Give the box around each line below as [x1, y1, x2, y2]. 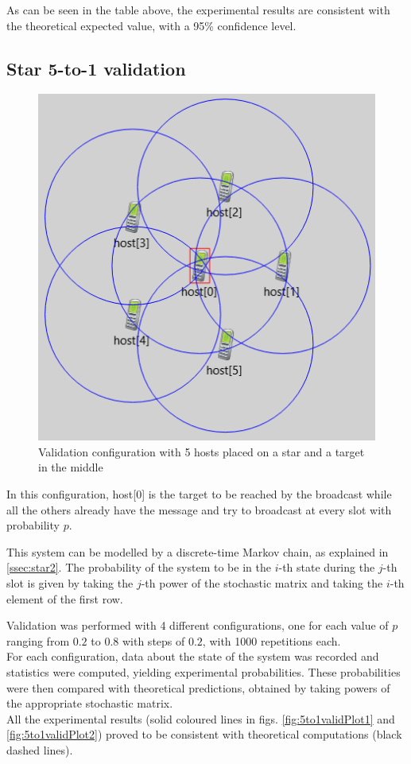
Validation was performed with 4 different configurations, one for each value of [6, 617, 389, 634]
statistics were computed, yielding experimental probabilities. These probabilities [6, 663, 401, 680]
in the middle [38, 459, 103, 475]
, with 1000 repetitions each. [202, 632, 341, 649]
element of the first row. [6, 590, 123, 607]
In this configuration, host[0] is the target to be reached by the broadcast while [6, 486, 392, 502]
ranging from [6, 632, 70, 649]
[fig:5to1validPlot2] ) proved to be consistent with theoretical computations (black [6, 726, 402, 743]
